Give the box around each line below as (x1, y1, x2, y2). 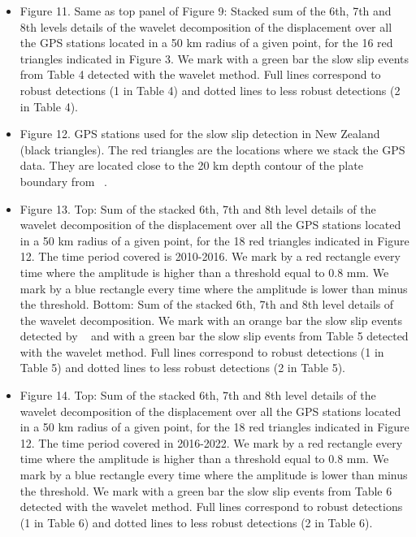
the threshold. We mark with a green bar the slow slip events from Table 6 (19, 482, 392, 499)
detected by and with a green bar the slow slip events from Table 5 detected (19, 327, 409, 344)
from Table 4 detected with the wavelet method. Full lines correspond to (19, 66, 381, 83)
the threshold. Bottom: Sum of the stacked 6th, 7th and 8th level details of (19, 296, 394, 313)
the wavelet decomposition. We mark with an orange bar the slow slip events (19, 311, 402, 328)
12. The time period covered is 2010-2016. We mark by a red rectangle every (19, 248, 401, 265)
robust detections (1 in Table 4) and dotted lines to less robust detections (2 (19, 81, 401, 98)
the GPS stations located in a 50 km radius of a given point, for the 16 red (19, 34, 393, 51)
